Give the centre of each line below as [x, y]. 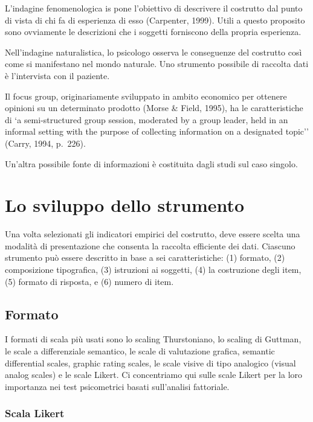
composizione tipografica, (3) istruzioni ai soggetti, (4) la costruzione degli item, [153, 270]
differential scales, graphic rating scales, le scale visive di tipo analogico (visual [150, 363]
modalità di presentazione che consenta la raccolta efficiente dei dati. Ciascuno [150, 245]
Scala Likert [35, 413]
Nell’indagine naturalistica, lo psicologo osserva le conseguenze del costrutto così [153, 52]
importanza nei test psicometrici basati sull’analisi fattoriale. [117, 386]
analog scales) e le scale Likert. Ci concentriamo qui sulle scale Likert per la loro [154, 375]
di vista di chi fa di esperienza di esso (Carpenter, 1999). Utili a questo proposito [155, 20]
